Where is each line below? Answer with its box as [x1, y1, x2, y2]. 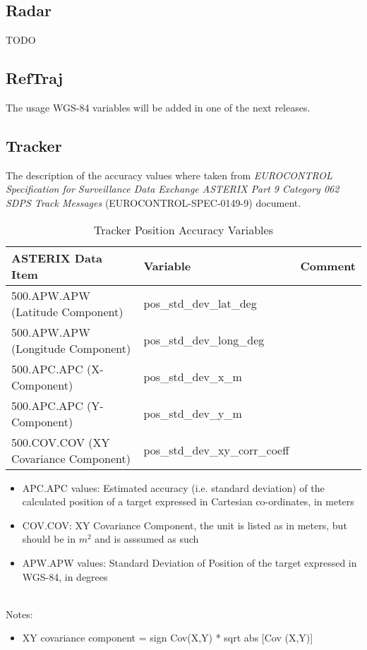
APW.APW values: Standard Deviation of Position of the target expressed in [22, 555, 357, 570]
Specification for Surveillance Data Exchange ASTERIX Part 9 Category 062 [6, 181, 339, 196]
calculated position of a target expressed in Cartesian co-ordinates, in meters [22, 494, 354, 509]
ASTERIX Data [11, 249, 102, 266]
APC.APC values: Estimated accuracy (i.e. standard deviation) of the [22, 480, 325, 495]
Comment [300, 258, 356, 275]
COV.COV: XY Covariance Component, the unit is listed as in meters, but [22, 517, 347, 532]
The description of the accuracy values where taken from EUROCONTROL [6, 167, 332, 182]
